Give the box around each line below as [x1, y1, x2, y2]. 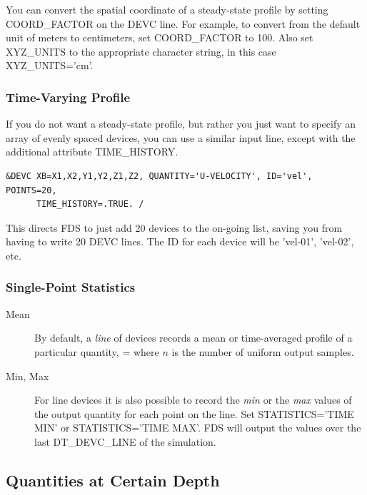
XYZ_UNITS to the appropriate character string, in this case [6, 44, 276, 58]
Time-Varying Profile [6, 88, 130, 106]
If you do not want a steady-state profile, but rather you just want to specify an [6, 116, 356, 131]
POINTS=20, [6, 185, 57, 195]
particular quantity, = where [34, 344, 159, 359]
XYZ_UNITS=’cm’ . [6, 58, 94, 73]
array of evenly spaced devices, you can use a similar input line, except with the [6, 130, 356, 145]
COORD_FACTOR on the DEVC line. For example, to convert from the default [6, 16, 361, 31]
